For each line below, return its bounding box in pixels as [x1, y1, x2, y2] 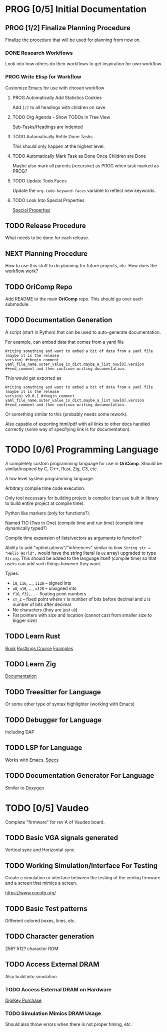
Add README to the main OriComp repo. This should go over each [5, 296, 143, 302]
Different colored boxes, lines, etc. [5, 918, 76, 924]
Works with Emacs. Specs [5, 757, 59, 763]
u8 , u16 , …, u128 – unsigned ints [12, 585, 76, 591]
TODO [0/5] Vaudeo [5, 802, 89, 813]
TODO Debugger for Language [5, 715, 102, 724]
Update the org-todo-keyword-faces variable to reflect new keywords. [12, 187, 156, 193]
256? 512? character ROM [5, 946, 58, 952]
